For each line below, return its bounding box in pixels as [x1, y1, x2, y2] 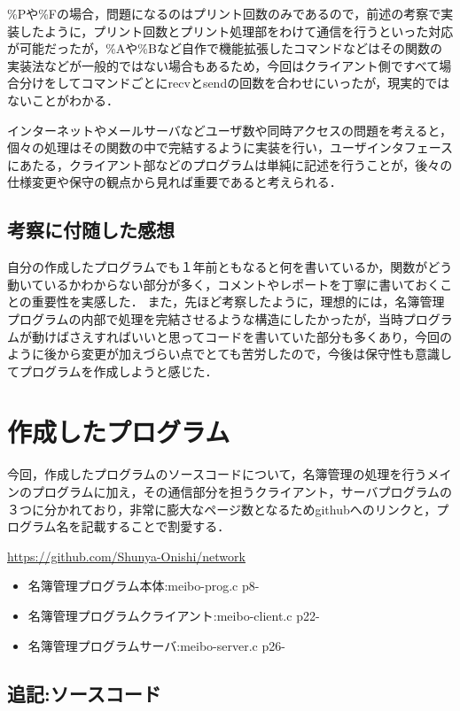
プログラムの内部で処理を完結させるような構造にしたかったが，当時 [7, 309, 403, 328]
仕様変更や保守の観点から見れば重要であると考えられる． [7, 173, 342, 191]
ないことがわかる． [7, 90, 119, 109]
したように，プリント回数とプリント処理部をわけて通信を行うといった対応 [19, 21, 454, 40]
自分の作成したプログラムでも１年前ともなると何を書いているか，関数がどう [7, 258, 453, 276]
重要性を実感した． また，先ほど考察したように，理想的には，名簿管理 [31, 292, 445, 311]
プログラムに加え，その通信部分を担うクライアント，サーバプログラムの [31, 483, 453, 501]
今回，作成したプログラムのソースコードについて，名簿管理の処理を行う [7, 465, 427, 483]
